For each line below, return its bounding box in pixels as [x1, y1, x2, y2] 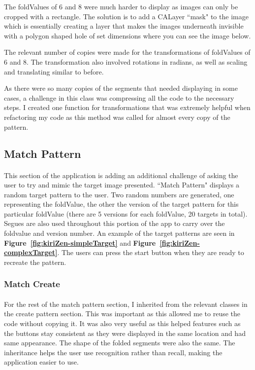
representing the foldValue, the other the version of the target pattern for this [4, 199, 239, 209]
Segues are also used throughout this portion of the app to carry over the [4, 218, 225, 228]
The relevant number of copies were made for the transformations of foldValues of [4, 47, 251, 57]
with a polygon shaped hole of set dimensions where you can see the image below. [4, 30, 251, 40]
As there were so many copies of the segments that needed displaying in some [4, 83, 238, 93]
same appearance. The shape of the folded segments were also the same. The [4, 337, 235, 348]
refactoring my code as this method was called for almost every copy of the [4, 111, 230, 122]
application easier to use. [4, 357, 79, 367]
